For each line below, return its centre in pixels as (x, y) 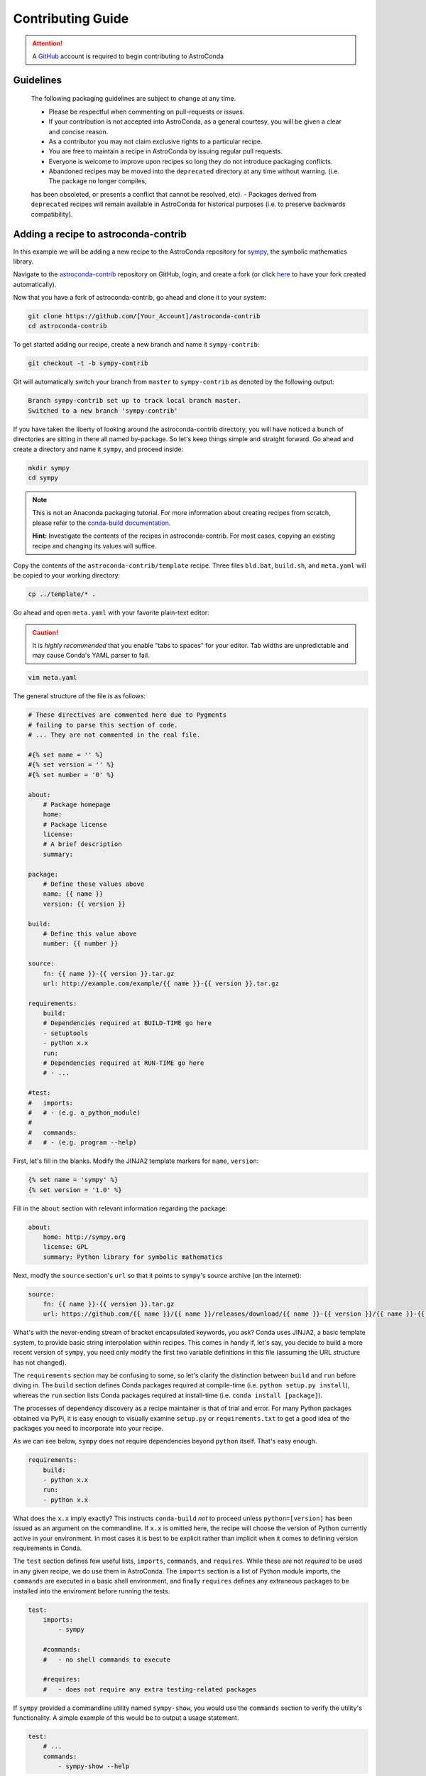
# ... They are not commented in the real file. (114, 735)
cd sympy (43, 477)
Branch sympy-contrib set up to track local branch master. (135, 401)
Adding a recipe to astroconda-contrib (100, 234)
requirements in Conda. (48, 1548)
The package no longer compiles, (98, 181)
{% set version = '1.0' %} (75, 1190)
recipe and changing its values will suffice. (94, 546)
